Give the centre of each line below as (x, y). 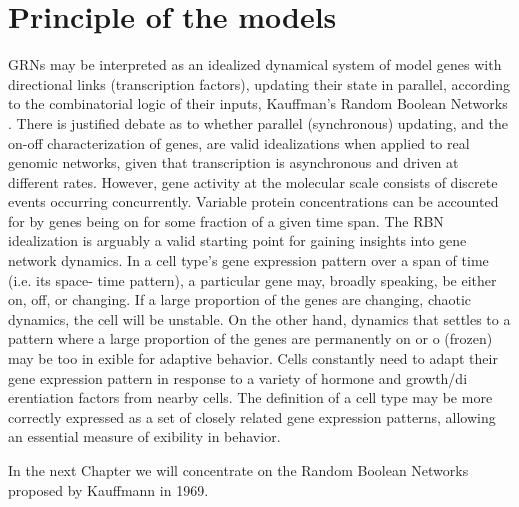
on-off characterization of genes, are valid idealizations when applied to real (239, 142)
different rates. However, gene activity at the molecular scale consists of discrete (253, 181)
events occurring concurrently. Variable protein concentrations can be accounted (253, 201)
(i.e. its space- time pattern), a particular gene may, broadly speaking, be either (252, 279)
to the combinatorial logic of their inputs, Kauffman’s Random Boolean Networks (258, 103)
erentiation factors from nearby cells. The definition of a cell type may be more (250, 397)
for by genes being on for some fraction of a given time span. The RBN (226, 220)
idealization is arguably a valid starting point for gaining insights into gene (237, 240)
